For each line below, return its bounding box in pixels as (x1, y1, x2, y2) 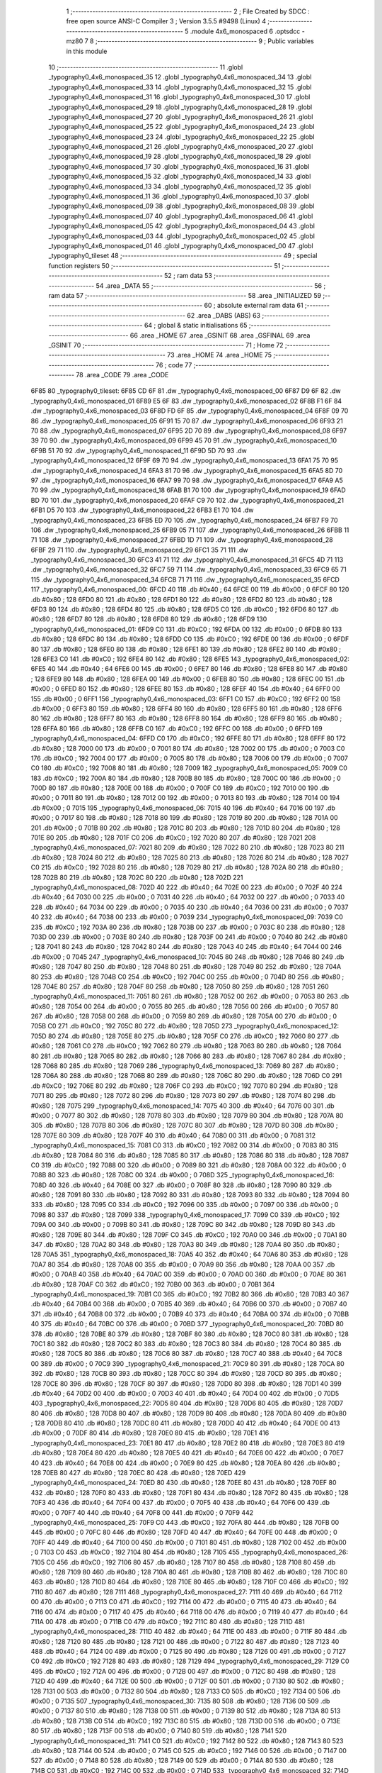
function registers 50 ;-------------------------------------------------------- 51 (48, 261, 281, 269)
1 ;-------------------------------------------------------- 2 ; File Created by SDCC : (66, 7, 311, 16)
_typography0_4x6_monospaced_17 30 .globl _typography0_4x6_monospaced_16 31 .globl (48, 162, 310, 170)
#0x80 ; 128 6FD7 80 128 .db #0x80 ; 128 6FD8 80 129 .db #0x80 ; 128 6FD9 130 (30, 615, 267, 623)
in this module (66, 47, 108, 55)
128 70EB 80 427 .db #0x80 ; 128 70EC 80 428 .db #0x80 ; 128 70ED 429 (30, 1469, 246, 1477)
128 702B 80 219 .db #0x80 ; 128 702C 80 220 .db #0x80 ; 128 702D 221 (30, 873, 243, 882)
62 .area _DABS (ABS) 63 (187, 311, 261, 319)
